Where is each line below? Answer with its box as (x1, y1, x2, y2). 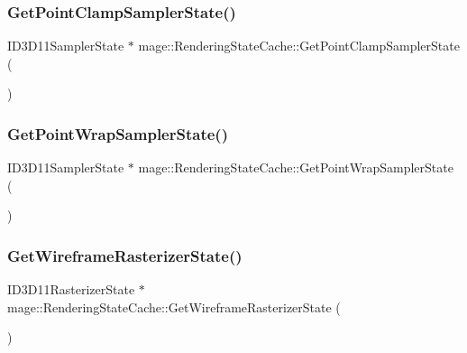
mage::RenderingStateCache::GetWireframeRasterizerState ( (7, 297, 341, 316)
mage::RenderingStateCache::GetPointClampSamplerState (138, 36, 460, 55)
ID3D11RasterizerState (7, 280, 135, 299)
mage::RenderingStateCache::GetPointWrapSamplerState (138, 158, 453, 177)
